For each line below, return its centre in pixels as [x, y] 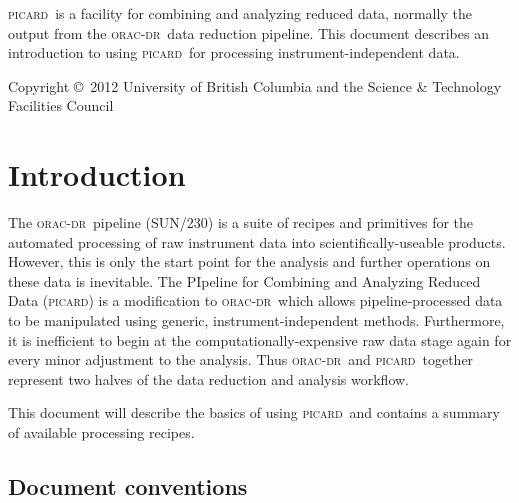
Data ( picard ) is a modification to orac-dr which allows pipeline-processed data [255, 300]
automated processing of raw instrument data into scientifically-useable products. [257, 241]
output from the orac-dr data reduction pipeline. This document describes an [248, 32]
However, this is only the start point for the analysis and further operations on [249, 261]
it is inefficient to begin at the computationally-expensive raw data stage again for [260, 339]
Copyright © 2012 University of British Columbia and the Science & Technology [255, 85]
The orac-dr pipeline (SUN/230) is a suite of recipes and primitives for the [241, 222]
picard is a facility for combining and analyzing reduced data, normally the [240, 13]
